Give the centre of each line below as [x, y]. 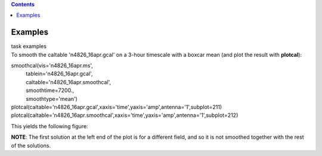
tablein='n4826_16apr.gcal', [59, 74]
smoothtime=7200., [50, 90]
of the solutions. [31, 145]
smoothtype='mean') [52, 98]
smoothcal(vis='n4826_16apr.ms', [52, 66]
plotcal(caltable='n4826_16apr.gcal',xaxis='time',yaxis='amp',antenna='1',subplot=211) [117, 107]
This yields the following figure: [50, 126]
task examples [29, 46]
